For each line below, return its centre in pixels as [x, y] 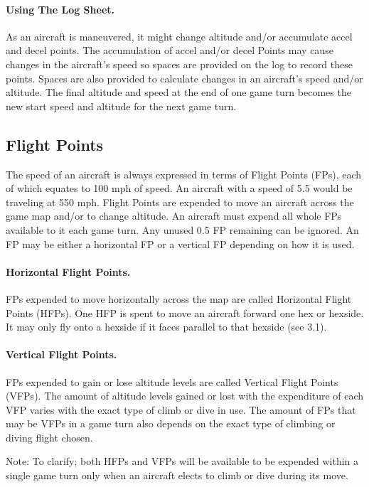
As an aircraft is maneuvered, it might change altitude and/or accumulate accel [179, 36]
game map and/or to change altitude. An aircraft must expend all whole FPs [174, 216]
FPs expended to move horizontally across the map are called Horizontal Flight [179, 298]
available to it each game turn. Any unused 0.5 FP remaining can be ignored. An [182, 229]
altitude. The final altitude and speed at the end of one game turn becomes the [178, 92]
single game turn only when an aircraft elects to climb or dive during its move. [177, 475]
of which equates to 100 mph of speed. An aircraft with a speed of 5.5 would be [179, 188]
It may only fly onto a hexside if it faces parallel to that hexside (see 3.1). [166, 327]
